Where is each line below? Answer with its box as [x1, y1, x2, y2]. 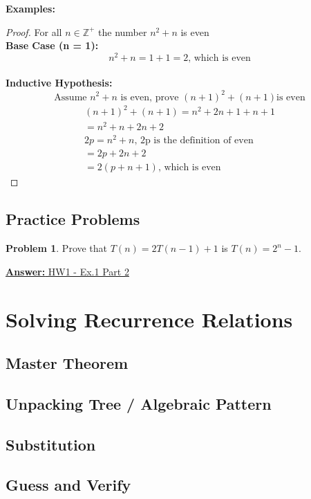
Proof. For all [6, 24, 62, 39]
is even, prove [120, 92, 179, 102]
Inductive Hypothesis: [6, 75, 113, 90]
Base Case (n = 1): [6, 38, 99, 53]
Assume [54, 92, 87, 102]
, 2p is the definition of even [134, 136, 254, 146]
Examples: [6, 1, 55, 15]
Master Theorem [6, 352, 129, 374]
